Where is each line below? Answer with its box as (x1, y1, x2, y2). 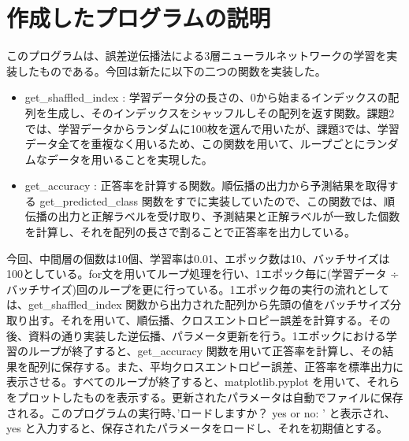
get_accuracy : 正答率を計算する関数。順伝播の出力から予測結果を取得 (24, 177, 388, 194)
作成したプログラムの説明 (6, 2, 271, 34)
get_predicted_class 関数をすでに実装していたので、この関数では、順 (39, 192, 395, 209)
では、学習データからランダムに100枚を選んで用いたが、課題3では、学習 (24, 120, 400, 136)
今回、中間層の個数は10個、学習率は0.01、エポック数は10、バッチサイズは (6, 250, 390, 266)
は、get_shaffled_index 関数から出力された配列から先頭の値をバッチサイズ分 (6, 296, 401, 313)
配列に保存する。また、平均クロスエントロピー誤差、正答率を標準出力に (28, 358, 403, 374)
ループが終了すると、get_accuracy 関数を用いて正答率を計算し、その (28, 343, 383, 359)
